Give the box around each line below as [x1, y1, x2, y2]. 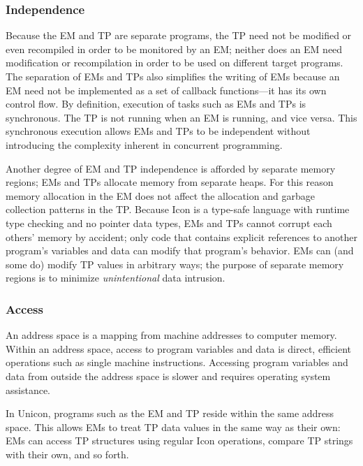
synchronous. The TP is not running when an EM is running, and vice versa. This [6, 110, 357, 124]
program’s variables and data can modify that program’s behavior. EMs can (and [6, 243, 354, 258]
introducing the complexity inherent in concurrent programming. [6, 137, 283, 152]
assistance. [6, 382, 50, 397]
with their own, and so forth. [6, 446, 129, 461]
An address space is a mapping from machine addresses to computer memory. [6, 328, 337, 342]
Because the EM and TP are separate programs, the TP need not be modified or [6, 28, 352, 43]
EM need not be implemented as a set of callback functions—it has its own [6, 82, 327, 97]
